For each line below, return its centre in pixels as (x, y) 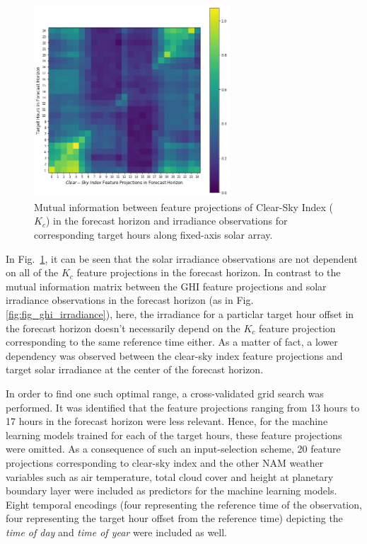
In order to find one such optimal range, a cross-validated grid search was (165, 393)
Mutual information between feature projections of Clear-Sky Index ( (183, 206)
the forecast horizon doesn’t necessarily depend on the (123, 328)
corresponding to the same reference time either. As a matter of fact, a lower (172, 342)
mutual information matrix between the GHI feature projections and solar (166, 286)
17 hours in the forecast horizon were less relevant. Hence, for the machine (167, 421)
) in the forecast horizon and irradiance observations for (167, 221)
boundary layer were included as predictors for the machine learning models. (171, 491)
